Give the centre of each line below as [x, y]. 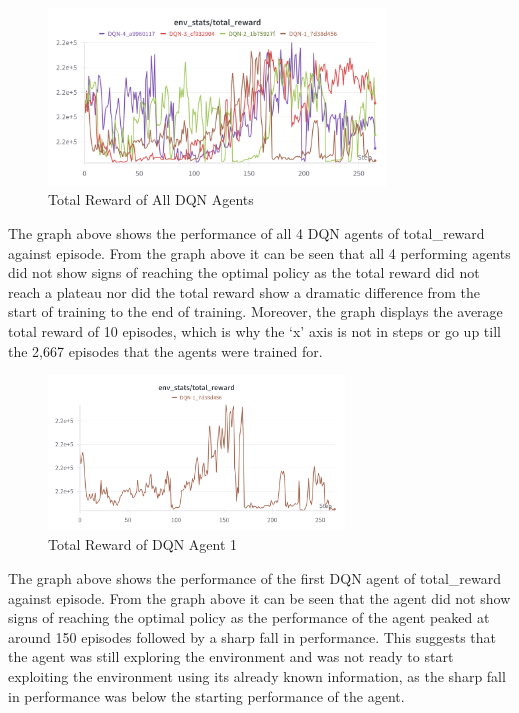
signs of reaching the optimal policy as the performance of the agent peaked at [249, 617]
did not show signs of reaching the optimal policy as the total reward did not [244, 272]
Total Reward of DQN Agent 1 [143, 544]
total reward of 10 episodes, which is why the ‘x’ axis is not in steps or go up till [254, 331]
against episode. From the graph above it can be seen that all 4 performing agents [259, 252]
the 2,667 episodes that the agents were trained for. [165, 350]
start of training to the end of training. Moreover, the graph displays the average [255, 311]
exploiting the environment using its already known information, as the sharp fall [257, 676]
